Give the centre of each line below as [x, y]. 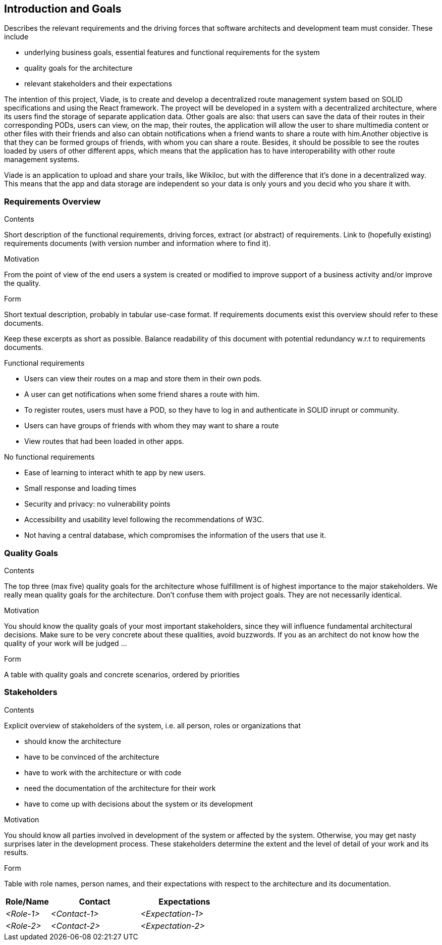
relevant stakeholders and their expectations [98, 84]
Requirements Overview [52, 201]
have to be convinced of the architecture [92, 757]
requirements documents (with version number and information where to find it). [137, 243]
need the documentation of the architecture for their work [120, 788]
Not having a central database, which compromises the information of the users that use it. [175, 535]
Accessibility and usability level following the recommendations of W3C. [144, 520]
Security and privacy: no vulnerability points [97, 504]
